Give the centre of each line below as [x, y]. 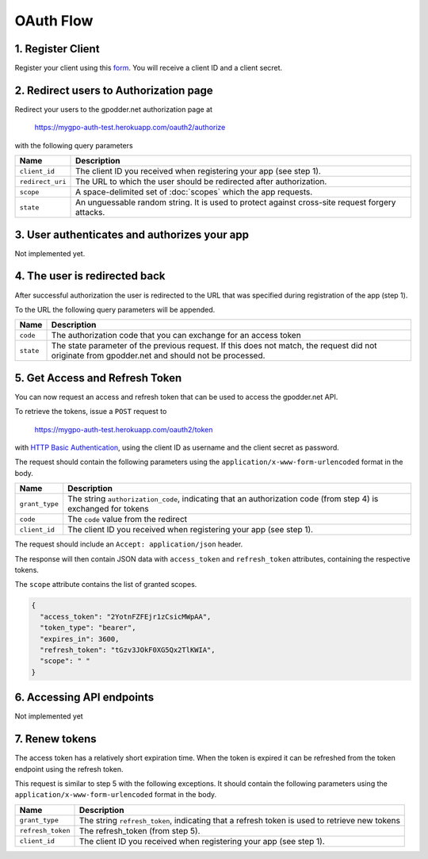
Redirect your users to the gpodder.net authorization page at [114, 109]
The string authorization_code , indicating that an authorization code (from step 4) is [223, 499]
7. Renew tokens [55, 739]
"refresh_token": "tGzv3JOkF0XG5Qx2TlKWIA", [128, 650]
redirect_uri [43, 181]
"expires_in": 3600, [80, 639]
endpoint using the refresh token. [69, 769]
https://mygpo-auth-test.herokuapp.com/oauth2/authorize [130, 128]
